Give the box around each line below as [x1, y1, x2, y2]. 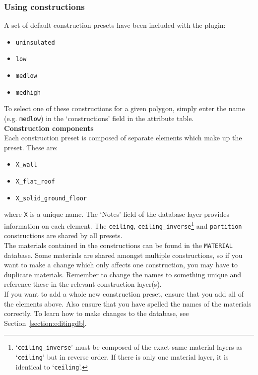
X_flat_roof [15, 178, 55, 186]
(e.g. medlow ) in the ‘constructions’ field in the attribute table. [4, 113, 194, 124]
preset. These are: [4, 142, 58, 152]
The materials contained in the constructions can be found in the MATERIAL [4, 240, 233, 250]
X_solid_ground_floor [15, 194, 87, 202]
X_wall [15, 161, 37, 169]
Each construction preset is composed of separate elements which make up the [4, 132, 242, 143]
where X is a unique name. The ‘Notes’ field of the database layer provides [4, 209, 230, 219]
